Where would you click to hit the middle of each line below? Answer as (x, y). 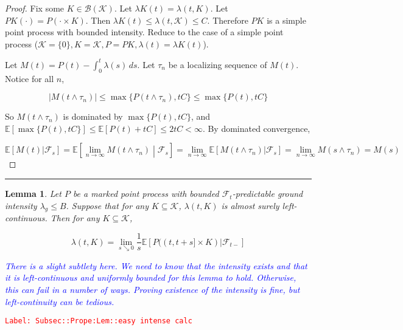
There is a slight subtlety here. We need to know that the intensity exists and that (156, 265)
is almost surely (250, 205)
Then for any (75, 218)
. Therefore (228, 20)
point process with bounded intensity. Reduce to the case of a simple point (144, 32)
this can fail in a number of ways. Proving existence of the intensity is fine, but (152, 289)
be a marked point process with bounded (146, 194)
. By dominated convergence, (256, 128)
